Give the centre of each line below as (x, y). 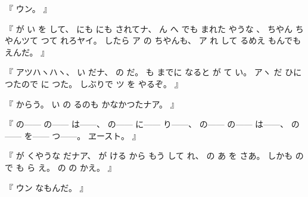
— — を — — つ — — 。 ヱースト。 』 (73, 135)
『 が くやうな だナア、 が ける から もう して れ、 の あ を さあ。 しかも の (154, 156)
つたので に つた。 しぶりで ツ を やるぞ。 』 (94, 83)
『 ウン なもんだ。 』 (46, 187)
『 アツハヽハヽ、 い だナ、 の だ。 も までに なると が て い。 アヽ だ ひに (153, 72)
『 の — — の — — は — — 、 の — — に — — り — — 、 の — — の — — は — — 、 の (152, 124)
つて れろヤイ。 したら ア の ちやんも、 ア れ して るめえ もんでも (171, 40)
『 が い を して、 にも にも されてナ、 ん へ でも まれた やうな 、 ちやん (149, 28)
